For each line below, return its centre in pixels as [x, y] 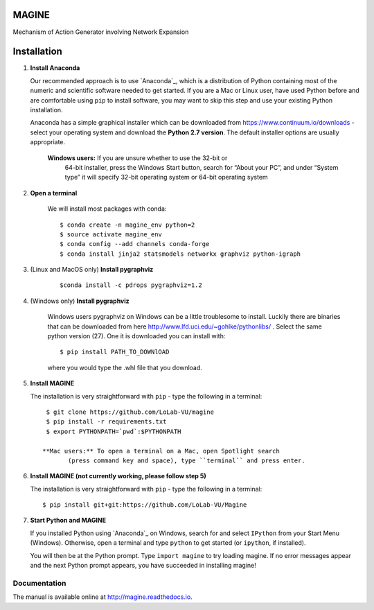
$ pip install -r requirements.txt [106, 422]
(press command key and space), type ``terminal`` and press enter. [187, 460]
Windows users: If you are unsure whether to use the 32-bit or [137, 158]
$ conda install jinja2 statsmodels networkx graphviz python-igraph [180, 254]
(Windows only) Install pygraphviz [80, 301]
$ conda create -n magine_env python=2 [127, 225]
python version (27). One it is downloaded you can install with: [136, 336]
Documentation [39, 583]
